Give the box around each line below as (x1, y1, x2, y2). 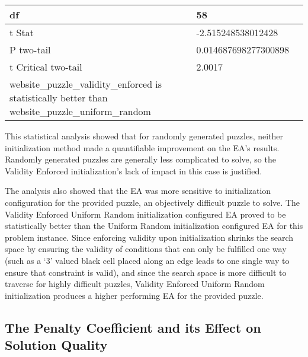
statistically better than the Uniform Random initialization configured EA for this (5, 219, 303, 232)
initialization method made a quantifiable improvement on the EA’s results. (5, 141, 280, 154)
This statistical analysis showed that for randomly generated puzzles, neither (5, 130, 284, 142)
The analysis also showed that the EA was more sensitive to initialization (5, 184, 271, 197)
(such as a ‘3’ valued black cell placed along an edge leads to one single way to (5, 254, 290, 266)
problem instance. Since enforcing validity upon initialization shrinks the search (5, 231, 294, 243)
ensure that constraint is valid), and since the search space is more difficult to (5, 266, 287, 278)
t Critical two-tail (9, 60, 82, 74)
